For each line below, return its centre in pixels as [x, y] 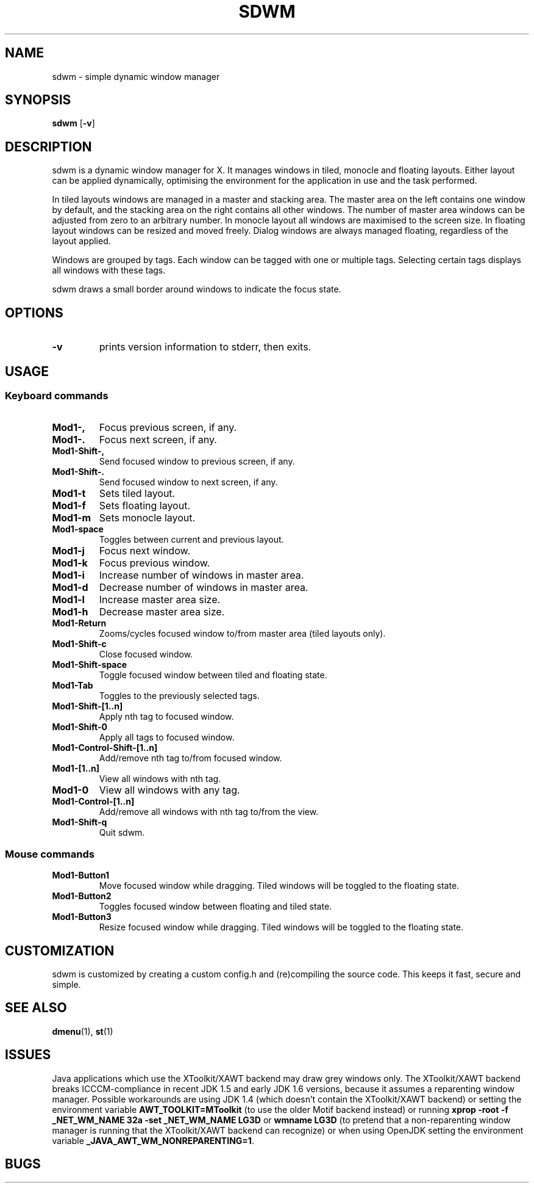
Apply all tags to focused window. [167, 737]
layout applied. [81, 241]
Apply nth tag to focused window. [166, 717]
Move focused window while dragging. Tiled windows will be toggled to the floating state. [279, 886]
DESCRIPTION [48, 147]
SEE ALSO [36, 1008]
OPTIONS [34, 313]
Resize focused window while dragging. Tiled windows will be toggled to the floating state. [281, 927]
